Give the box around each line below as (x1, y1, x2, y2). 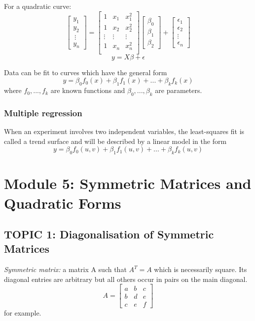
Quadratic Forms (4, 192, 121, 213)
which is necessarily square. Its (154, 264, 247, 275)
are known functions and (50, 85, 125, 95)
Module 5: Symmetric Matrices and (4, 173, 252, 193)
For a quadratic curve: (4, 1, 72, 11)
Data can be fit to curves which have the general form (4, 67, 167, 77)
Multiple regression (4, 106, 82, 119)
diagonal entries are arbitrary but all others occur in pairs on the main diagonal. (4, 274, 248, 284)
